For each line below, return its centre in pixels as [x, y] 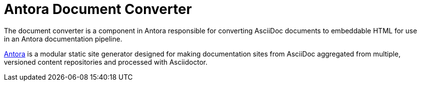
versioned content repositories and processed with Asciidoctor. [106, 62]
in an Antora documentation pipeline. [63, 39]
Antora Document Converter [98, 9]
